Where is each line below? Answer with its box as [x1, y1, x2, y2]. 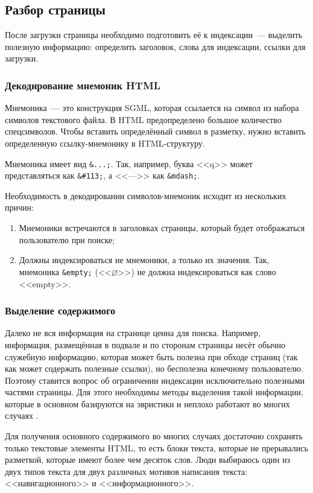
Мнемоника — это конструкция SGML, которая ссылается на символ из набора [5, 101, 299, 114]
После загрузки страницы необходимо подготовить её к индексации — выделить [5, 28, 303, 41]
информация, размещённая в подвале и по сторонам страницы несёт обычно [5, 338, 286, 351]
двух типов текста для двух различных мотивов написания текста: [5, 465, 248, 477]
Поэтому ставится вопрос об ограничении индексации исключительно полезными [5, 374, 305, 386]
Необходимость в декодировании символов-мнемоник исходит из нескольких [5, 189, 286, 202]
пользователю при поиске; [19, 233, 115, 246]
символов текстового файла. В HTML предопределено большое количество [5, 113, 282, 126]
